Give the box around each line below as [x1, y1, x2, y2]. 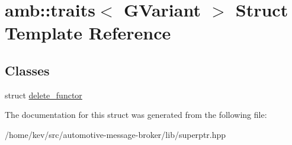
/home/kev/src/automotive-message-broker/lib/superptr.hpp [5, 128, 226, 140]
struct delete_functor [5, 88, 82, 101]
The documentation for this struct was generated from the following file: [5, 108, 267, 121]
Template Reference [5, 21, 171, 45]
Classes [5, 61, 50, 79]
